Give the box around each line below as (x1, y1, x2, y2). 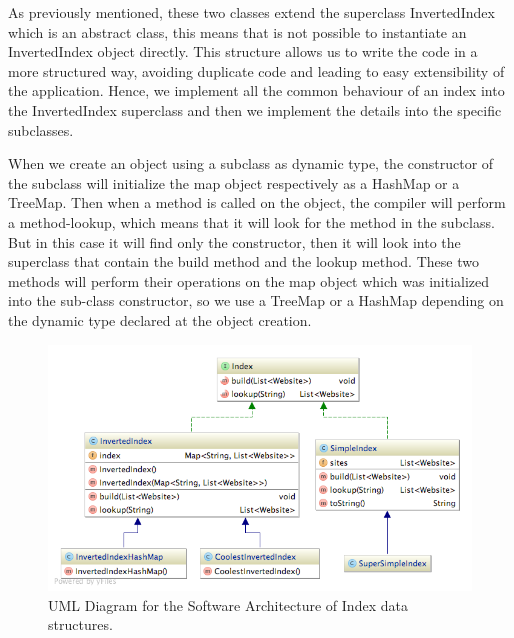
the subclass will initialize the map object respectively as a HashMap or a (8, 172, 460, 193)
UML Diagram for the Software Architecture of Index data (48, 594, 408, 615)
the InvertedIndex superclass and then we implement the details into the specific (8, 99, 502, 120)
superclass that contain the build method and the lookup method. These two (8, 251, 479, 272)
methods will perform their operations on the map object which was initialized (8, 270, 490, 291)
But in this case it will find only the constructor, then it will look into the (8, 231, 461, 252)
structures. (48, 614, 113, 635)
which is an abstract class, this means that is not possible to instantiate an (8, 21, 467, 42)
